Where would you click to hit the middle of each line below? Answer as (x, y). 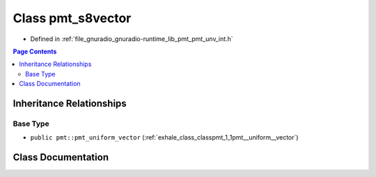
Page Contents (35, 51)
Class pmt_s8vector (72, 18)
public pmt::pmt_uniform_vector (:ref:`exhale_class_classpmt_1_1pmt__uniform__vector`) (164, 137)
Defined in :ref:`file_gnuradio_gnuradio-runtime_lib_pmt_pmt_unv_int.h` (132, 39)
